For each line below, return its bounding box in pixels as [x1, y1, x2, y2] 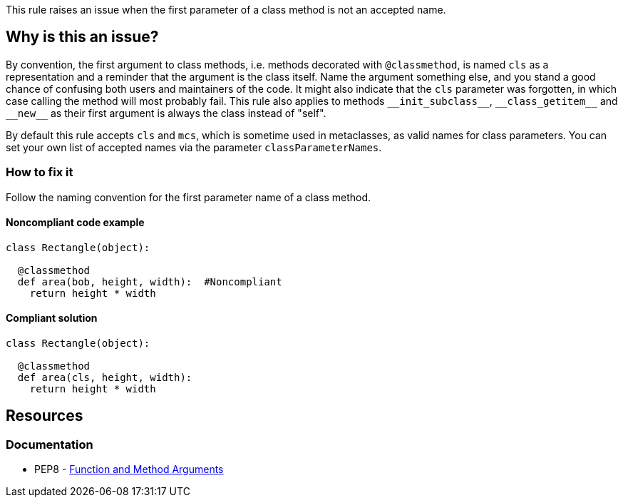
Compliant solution [6, 312, 98, 325]
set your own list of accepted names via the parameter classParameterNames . [6, 141, 382, 153]
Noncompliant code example [6, 216, 145, 229]
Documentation [6, 437, 93, 452]
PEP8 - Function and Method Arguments [34, 463, 224, 476]
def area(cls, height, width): [17, 372, 192, 384]
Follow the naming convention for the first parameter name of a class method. [6, 190, 371, 203]
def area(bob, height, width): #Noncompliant [17, 275, 282, 288]
